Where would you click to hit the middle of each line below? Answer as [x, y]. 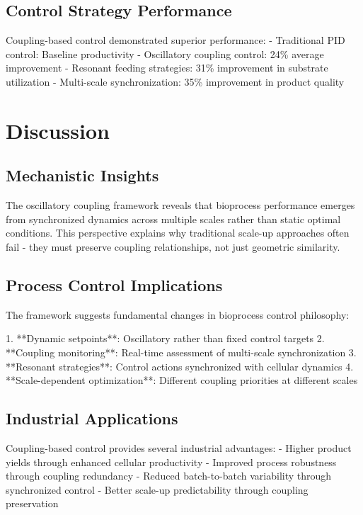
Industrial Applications [92, 418]
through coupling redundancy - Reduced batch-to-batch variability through [169, 476]
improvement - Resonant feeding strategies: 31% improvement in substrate [167, 68]
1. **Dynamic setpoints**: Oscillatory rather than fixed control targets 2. [165, 338]
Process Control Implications [114, 284]
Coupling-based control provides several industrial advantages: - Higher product [179, 447]
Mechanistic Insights [82, 175]
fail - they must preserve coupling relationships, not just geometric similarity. [173, 246]
